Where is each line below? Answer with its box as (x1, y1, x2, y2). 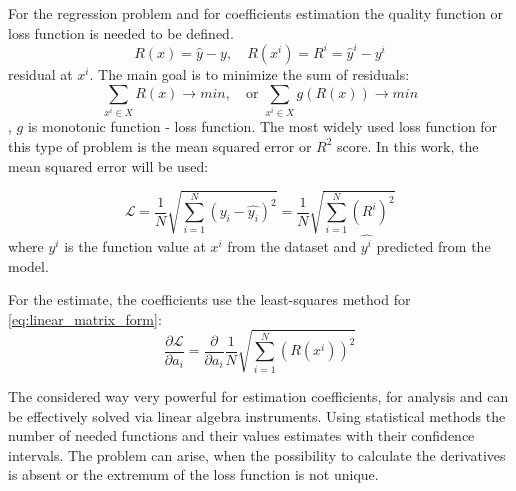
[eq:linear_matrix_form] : (8, 308, 162, 329)
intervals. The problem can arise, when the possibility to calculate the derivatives (8, 444, 506, 465)
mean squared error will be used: (8, 155, 209, 176)
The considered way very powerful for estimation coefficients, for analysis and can (8, 385, 509, 406)
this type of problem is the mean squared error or (8, 135, 312, 156)
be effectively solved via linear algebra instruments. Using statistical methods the (8, 405, 506, 426)
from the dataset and (227, 236, 357, 256)
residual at (8, 63, 73, 84)
